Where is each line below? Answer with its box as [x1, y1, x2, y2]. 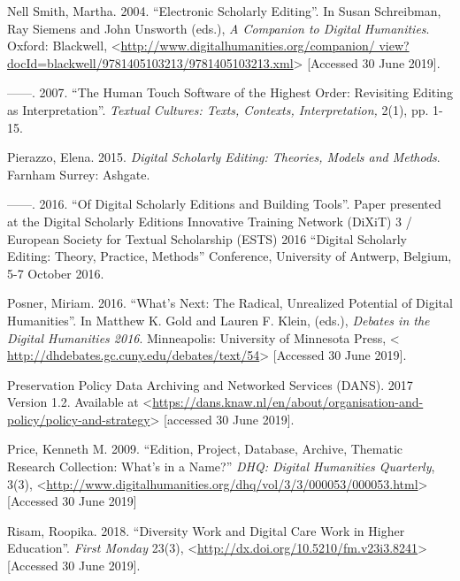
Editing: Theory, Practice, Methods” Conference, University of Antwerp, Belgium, [7, 247, 452, 265]
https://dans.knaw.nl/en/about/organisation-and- [152, 393, 424, 411]
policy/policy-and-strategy [7, 409, 150, 428]
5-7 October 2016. [7, 264, 104, 282]
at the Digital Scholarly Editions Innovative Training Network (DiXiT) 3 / [7, 211, 412, 230]
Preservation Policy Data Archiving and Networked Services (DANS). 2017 [7, 375, 413, 394]
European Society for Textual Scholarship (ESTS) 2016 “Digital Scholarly [7, 229, 408, 248]
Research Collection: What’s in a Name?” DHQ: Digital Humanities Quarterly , [7, 457, 435, 476]
